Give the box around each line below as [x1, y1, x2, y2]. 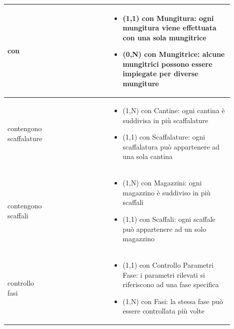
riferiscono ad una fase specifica [122, 279, 219, 290]
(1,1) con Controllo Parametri [122, 259, 214, 270]
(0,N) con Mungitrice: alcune [122, 49, 225, 59]
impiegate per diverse [122, 68, 199, 79]
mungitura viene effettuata [122, 22, 217, 33]
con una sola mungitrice [122, 32, 207, 42]
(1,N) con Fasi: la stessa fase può [122, 296, 223, 306]
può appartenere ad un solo [122, 223, 206, 234]
